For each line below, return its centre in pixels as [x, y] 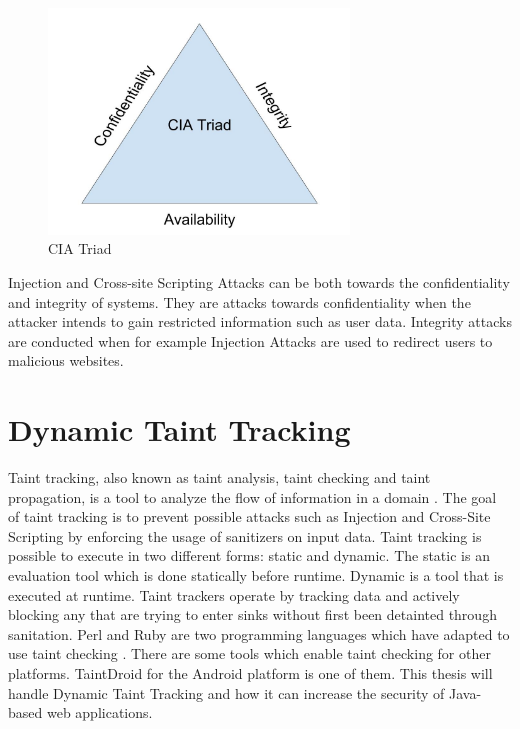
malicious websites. [66, 360]
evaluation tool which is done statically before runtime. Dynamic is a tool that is [256, 575]
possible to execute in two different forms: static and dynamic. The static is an [249, 555]
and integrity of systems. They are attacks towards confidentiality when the [239, 301]
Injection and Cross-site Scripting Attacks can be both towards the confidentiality [259, 281]
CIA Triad [80, 248]
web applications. [99, 712]
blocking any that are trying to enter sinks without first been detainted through [252, 614]
